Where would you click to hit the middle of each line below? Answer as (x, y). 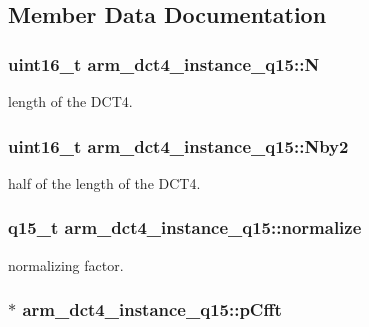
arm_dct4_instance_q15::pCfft (152, 309)
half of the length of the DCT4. (104, 182)
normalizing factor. (66, 264)
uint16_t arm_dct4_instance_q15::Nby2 (178, 145)
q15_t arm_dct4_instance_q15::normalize (185, 227)
